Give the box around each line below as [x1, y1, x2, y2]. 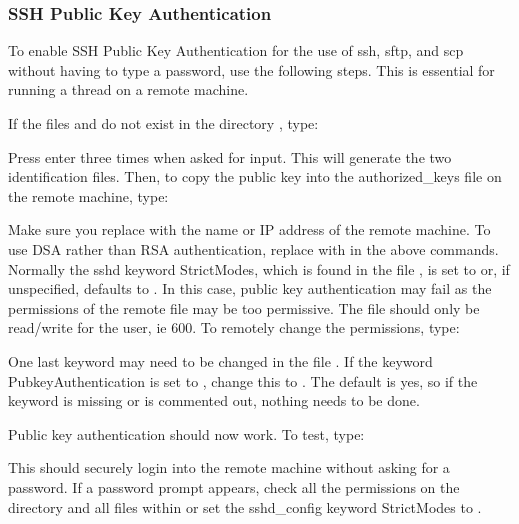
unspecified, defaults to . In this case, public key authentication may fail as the [8, 278, 492, 299]
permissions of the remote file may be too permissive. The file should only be [8, 297, 480, 318]
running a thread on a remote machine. [8, 79, 249, 100]
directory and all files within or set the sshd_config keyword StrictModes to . [8, 496, 482, 517]
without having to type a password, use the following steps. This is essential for [8, 59, 495, 80]
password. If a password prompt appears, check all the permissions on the [8, 476, 460, 497]
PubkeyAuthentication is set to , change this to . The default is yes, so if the [8, 370, 478, 391]
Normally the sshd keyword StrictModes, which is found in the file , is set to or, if [8, 258, 510, 279]
